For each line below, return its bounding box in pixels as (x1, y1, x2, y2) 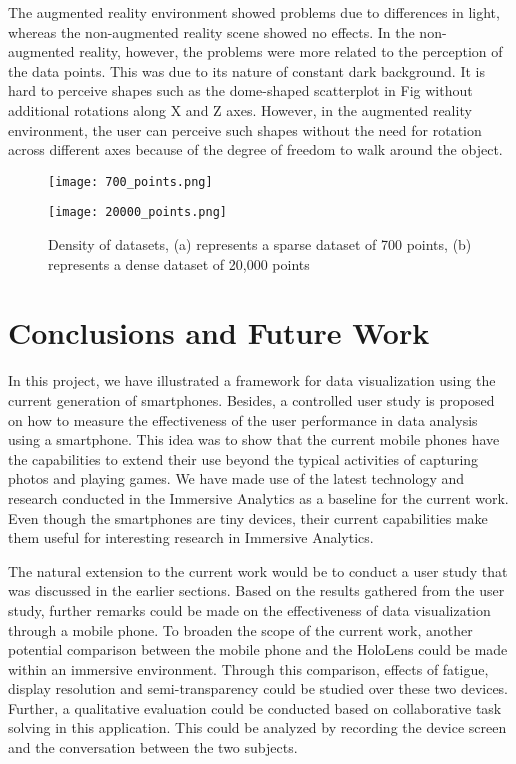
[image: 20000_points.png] (48, 205, 227, 220)
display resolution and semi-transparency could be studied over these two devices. (8, 678, 509, 699)
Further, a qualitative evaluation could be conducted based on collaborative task (8, 697, 502, 718)
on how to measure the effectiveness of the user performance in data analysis (8, 409, 478, 430)
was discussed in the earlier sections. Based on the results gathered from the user (8, 580, 505, 601)
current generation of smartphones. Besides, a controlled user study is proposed (8, 389, 495, 410)
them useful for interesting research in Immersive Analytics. (8, 527, 374, 548)
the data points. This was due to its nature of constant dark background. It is (8, 60, 485, 81)
